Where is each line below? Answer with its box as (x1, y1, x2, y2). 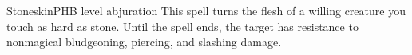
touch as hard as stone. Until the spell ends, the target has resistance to (6, 18, 359, 34)
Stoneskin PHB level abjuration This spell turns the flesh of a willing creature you (6, 2, 406, 18)
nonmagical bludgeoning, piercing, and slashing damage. (6, 33, 282, 50)
